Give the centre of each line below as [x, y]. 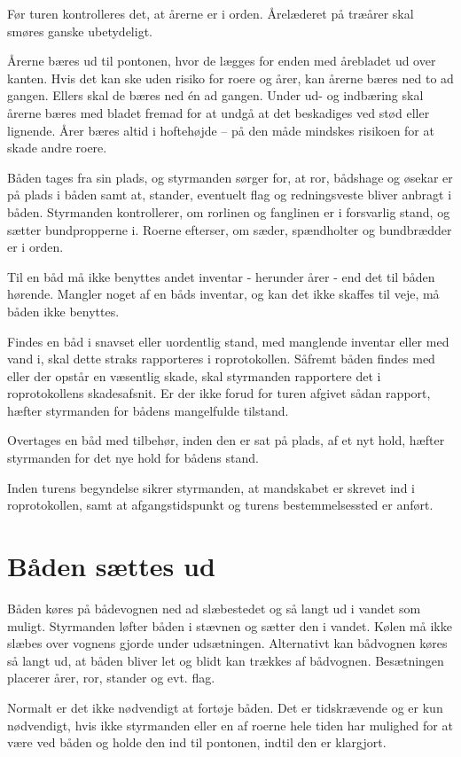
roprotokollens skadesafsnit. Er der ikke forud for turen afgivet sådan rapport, [219, 393]
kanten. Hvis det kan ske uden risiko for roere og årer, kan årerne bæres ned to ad [230, 78]
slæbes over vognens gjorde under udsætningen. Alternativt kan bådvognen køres [227, 643]
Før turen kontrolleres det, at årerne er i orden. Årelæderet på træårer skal [211, 13]
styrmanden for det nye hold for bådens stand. [133, 458]
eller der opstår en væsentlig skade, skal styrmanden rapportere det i [194, 375]
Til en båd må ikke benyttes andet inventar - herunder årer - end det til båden [221, 276]
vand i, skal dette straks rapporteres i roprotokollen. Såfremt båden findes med [221, 359]
